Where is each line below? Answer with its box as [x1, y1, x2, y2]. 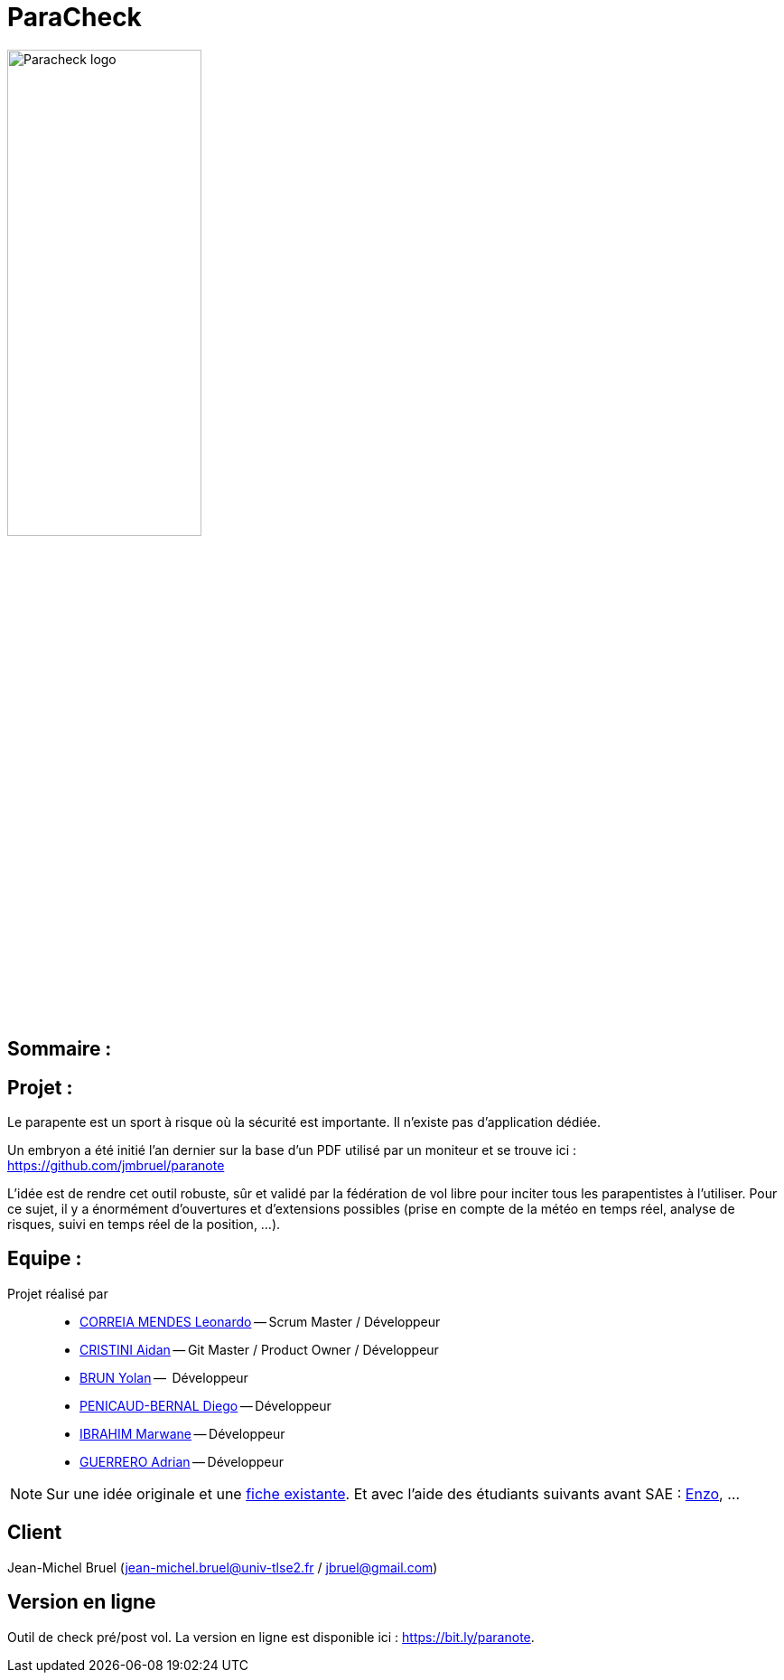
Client [7, 1521, 62, 1544]
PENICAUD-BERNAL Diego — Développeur [79, 1397, 331, 1413]
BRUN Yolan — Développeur [79, 1369, 248, 1385]
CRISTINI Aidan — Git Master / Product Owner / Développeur [79, 1341, 439, 1357]
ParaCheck [7, 2, 142, 33]
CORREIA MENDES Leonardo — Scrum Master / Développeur [79, 1313, 441, 1329]
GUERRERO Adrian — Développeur [79, 1453, 285, 1469]
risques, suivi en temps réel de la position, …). [7, 1216, 281, 1233]
